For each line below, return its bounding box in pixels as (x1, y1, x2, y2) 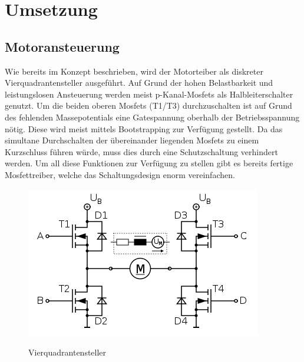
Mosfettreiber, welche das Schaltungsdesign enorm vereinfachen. (5, 168, 235, 180)
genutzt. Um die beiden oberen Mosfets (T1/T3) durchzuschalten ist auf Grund (5, 99, 292, 112)
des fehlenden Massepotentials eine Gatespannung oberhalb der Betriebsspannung (5, 110, 300, 123)
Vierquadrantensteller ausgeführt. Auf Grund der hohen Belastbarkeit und (5, 76, 273, 89)
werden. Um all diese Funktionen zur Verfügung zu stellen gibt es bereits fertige (5, 157, 293, 169)
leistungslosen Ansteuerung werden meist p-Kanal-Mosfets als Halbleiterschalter (5, 88, 293, 100)
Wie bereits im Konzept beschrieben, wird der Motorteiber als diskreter (5, 65, 263, 77)
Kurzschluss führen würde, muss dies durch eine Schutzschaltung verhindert (5, 145, 278, 157)
